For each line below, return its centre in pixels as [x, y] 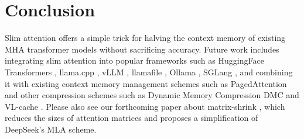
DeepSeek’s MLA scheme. [51, 129]
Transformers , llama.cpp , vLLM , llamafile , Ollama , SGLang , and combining [149, 72]
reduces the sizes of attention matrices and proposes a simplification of [131, 118]
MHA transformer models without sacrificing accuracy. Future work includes [142, 49]
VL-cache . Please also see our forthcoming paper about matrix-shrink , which [145, 106]
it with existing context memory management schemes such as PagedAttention [146, 83]
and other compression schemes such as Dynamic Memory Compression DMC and [152, 95]
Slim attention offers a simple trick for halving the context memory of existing [145, 38]
